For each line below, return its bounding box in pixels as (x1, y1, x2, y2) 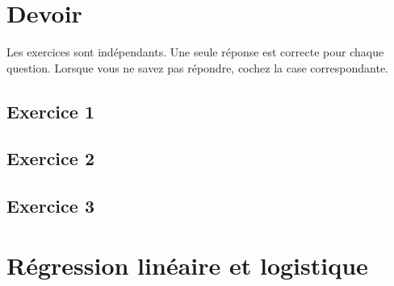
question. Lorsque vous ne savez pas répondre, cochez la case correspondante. (6, 59, 388, 76)
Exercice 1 (6, 98, 94, 123)
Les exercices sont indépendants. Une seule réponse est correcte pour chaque (6, 44, 384, 60)
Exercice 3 (6, 193, 94, 218)
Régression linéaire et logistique (6, 248, 368, 281)
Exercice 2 (6, 146, 94, 171)
